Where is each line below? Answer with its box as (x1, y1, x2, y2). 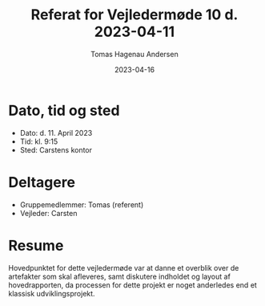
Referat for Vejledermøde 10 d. (30, 6, 239, 24)
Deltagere (8, 173, 76, 191)
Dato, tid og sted (8, 101, 120, 120)
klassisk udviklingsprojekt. (8, 288, 95, 298)
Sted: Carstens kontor (19, 145, 93, 154)
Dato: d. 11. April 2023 (19, 128, 93, 137)
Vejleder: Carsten (19, 208, 78, 218)
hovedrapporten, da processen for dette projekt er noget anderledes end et (8, 279, 258, 290)
